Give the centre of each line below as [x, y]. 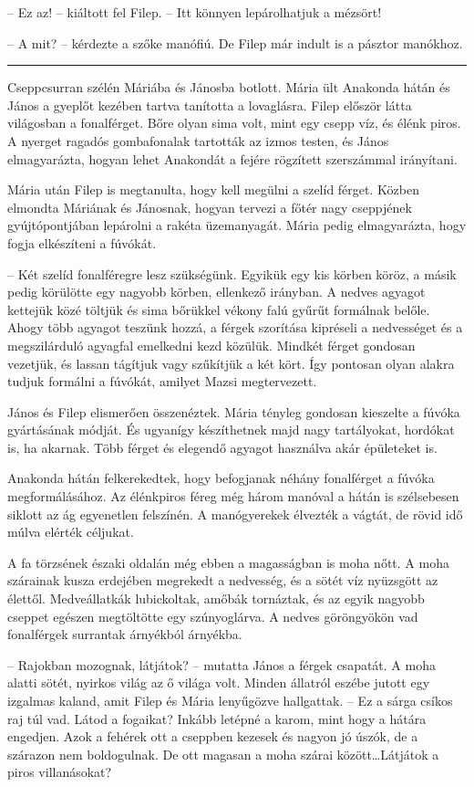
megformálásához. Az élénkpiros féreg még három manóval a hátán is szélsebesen [233, 496]
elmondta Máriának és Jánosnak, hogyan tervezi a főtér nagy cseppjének [210, 207]
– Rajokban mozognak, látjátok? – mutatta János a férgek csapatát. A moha [222, 664]
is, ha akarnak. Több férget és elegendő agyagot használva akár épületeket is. [222, 447]
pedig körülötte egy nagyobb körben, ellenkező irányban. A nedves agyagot [216, 292]
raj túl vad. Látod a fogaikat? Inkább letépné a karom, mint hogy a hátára [217, 718]
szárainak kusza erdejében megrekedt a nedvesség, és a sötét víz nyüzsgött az [223, 580]
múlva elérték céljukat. [71, 532]
